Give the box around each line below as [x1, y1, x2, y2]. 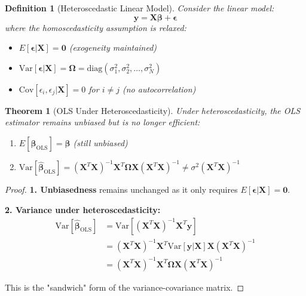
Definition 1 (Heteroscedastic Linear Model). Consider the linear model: [5, 2, 274, 14]
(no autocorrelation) [122, 82, 196, 95]
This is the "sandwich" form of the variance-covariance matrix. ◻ [5, 280, 244, 293]
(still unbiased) [73, 136, 128, 149]
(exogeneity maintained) [69, 41, 157, 54]
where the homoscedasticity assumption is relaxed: [5, 21, 186, 33]
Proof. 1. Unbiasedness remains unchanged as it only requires [5, 183, 238, 196]
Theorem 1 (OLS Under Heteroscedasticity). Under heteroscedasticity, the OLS [5, 104, 301, 116]
